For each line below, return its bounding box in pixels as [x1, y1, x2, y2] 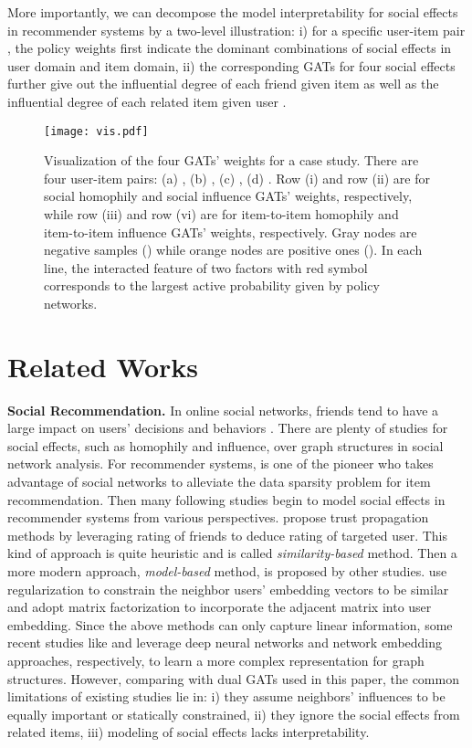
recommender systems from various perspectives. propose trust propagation [7, 508, 429, 527]
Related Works [7, 347, 199, 385]
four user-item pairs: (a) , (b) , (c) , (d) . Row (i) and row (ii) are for [44, 168, 430, 187]
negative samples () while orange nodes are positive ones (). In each [44, 240, 423, 259]
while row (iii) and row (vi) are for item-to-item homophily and [44, 205, 399, 223]
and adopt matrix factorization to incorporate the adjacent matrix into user [7, 597, 432, 616]
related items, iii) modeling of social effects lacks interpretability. [7, 722, 370, 742]
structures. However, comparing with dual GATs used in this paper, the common [7, 669, 459, 688]
